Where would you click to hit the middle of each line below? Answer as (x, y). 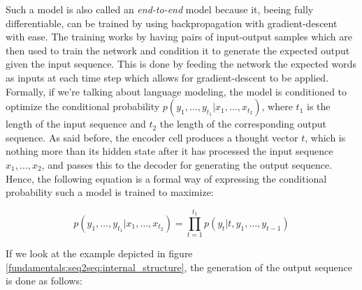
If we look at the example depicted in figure (99, 253)
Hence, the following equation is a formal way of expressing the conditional (166, 178)
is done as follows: (44, 281)
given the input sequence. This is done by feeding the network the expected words (181, 64)
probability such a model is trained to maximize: (110, 192)
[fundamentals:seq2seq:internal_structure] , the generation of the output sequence (179, 267)
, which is (325, 137)
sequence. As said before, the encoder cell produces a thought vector (152, 137)
